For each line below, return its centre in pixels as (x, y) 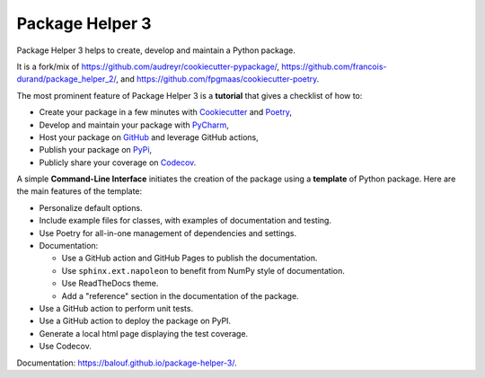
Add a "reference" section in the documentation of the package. (181, 295)
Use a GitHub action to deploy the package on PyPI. (135, 321)
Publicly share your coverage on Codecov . (118, 163)
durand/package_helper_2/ (66, 79)
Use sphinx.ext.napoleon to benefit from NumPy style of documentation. (203, 270)
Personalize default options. (91, 207)
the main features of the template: (79, 191)
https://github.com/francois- (334, 66)
